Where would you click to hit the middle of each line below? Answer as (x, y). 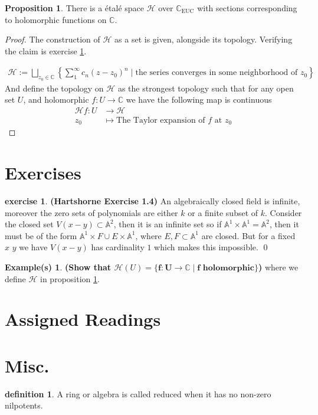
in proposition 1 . (70, 278)
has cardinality (118, 247)
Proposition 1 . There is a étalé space (75, 8)
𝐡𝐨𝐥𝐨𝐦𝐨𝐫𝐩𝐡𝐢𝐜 (228, 268)
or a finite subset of (223, 212)
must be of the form (41, 235)
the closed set (29, 224)
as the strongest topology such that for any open (206, 88)
